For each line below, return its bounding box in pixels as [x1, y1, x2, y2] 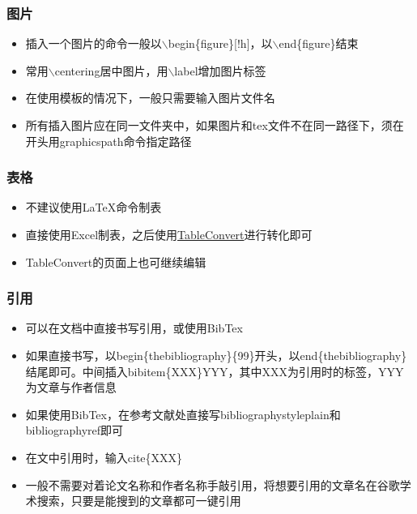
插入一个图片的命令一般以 [25, 35, 162, 52]
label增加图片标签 [174, 62, 266, 79]
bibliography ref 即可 [25, 422, 124, 439]
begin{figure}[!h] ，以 [168, 35, 273, 52]
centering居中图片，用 [54, 62, 168, 79]
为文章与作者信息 [25, 379, 117, 396]
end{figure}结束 [279, 35, 359, 52]
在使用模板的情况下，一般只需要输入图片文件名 [25, 89, 275, 106]
